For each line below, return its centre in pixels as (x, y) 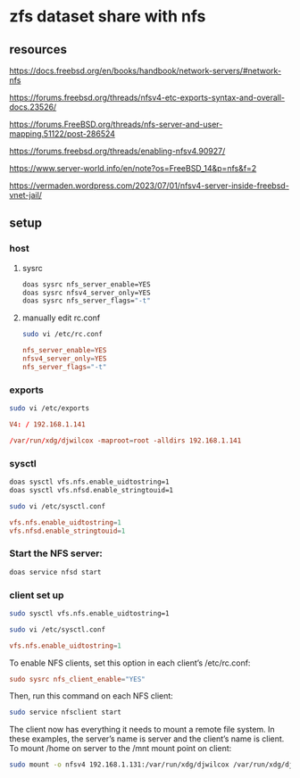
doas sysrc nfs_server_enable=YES (86, 284)
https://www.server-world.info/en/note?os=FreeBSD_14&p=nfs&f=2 (133, 168)
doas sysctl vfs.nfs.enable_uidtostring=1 (89, 482)
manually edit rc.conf (61, 318)
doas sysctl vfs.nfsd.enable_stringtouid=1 (92, 490)
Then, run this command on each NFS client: (92, 696)
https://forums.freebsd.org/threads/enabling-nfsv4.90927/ (117, 151)
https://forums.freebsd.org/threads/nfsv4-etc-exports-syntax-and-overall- (147, 97)
